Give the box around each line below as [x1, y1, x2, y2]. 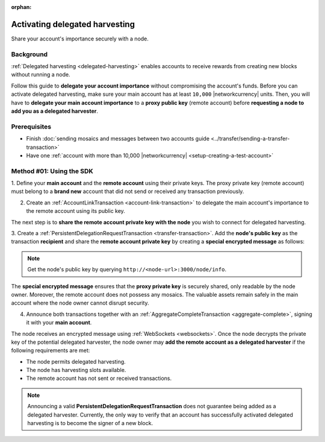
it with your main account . [26, 319, 92, 326]
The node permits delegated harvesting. [26, 358, 126, 365]
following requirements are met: [11, 347, 90, 354]
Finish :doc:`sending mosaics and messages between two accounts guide [26, 135, 210, 142]
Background [11, 50, 48, 58]
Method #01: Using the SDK [11, 166, 93, 175]
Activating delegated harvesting [11, 19, 135, 30]
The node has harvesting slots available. [26, 367, 126, 374]
